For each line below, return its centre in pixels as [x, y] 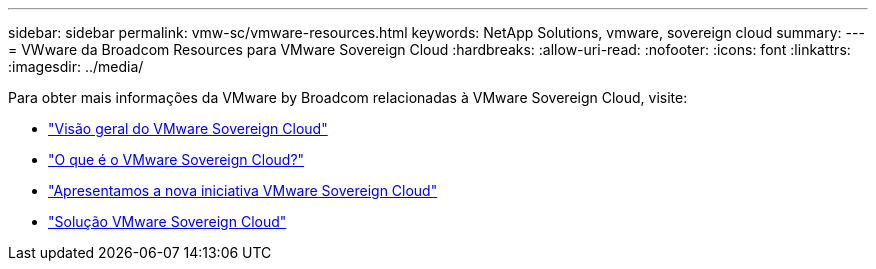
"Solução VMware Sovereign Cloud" [167, 221]
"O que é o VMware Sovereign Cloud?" [176, 159]
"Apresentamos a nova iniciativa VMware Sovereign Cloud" [243, 190]
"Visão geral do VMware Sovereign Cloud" [188, 128]
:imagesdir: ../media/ [76, 66]
